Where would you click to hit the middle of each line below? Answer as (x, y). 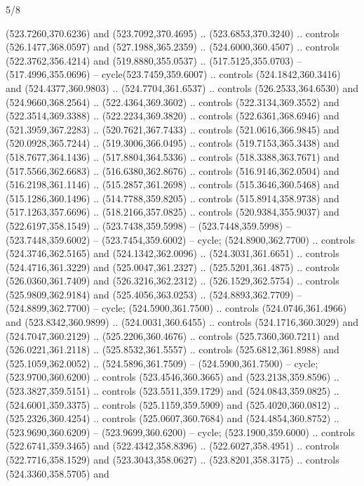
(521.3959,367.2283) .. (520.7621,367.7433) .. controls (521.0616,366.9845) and (173, 129)
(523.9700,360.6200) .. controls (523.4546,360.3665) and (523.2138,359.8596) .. (173, 377)
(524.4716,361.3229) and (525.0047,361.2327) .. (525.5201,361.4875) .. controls (173, 267)
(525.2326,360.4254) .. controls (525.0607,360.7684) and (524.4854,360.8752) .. (173, 418)
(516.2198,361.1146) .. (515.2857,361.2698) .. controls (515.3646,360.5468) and (173, 184)
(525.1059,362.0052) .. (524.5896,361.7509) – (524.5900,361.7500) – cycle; (162, 363)
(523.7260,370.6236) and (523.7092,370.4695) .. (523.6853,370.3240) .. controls (173, 33)
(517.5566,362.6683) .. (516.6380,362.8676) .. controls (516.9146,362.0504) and (173, 170)
